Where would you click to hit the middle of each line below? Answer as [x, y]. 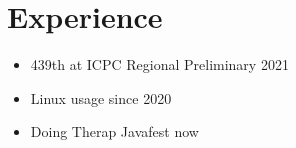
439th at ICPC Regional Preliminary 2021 [159, 64]
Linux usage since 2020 [101, 97]
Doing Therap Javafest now [114, 131]
